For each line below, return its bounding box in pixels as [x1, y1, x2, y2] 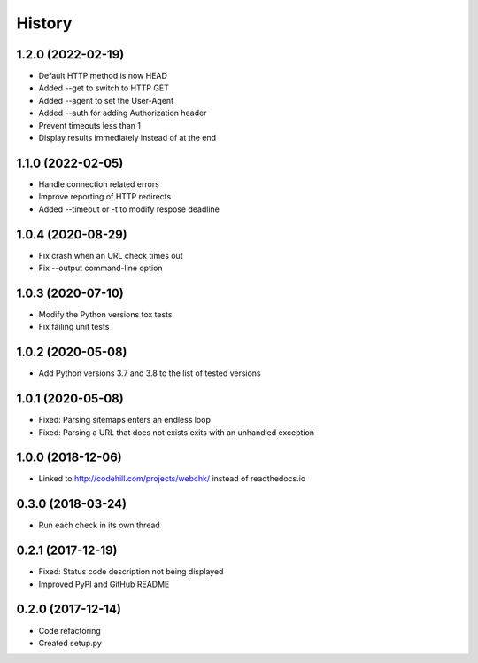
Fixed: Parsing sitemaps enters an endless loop [38, 415, 212, 425]
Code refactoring [38, 625, 101, 636]
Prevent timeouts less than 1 [38, 120, 142, 130]
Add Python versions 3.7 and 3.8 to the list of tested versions [38, 368, 261, 378]
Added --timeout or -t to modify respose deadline [38, 204, 220, 214]
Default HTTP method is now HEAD [38, 71, 168, 82]
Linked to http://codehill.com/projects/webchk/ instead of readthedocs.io [38, 473, 306, 484]
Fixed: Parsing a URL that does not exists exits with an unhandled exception [38, 426, 314, 438]
